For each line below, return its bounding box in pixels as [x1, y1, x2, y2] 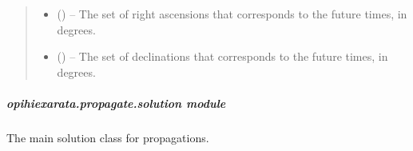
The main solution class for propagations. [6, 129, 209, 145]
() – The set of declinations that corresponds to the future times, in [57, 48, 388, 65]
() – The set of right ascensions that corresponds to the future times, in [57, 6, 407, 22]
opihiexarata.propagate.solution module [6, 94, 226, 111]
